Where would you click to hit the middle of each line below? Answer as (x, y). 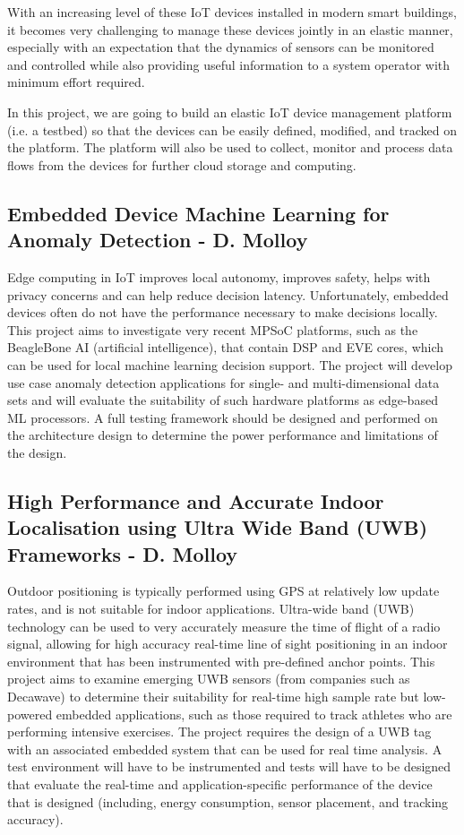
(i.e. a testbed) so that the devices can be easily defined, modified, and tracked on (232, 129)
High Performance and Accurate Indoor (196, 500)
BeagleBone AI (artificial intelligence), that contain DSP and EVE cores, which (226, 347)
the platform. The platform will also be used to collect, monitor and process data (230, 147)
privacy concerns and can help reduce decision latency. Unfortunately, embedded (228, 294)
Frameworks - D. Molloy (123, 553)
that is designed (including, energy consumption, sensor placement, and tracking (228, 801)
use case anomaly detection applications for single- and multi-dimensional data (223, 382)
